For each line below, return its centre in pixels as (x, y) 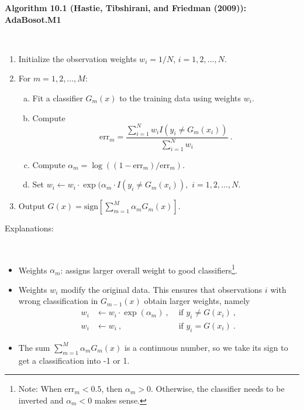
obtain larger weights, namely (197, 301)
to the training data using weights (180, 98)
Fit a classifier (58, 98)
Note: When (40, 389)
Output (32, 206)
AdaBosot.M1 (33, 19)
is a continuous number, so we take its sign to (206, 347)
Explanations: (29, 228)
